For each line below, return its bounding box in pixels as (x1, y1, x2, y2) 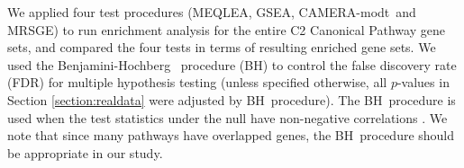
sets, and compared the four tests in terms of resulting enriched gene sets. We (7, 38, 436, 57)
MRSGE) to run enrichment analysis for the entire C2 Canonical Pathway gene (7, 20, 445, 39)
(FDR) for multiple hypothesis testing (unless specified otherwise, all (7, 73, 387, 92)
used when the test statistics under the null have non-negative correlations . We (7, 108, 448, 127)
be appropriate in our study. (7, 143, 163, 162)
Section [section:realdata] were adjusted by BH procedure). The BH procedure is (7, 90, 456, 109)
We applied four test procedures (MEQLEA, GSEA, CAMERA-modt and (7, 3, 416, 21)
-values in (396, 73, 450, 92)
